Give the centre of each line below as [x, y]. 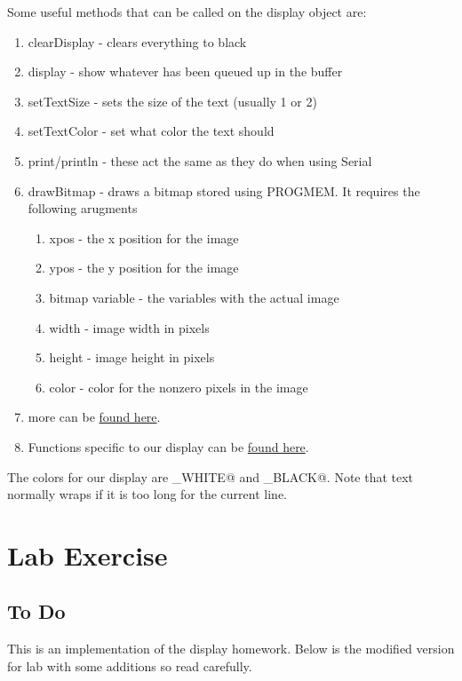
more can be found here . [94, 417]
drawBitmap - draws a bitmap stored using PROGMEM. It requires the [224, 190]
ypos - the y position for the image [144, 268]
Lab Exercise [88, 554]
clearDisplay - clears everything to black [137, 41]
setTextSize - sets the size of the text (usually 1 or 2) [172, 101]
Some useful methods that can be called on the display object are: [187, 12]
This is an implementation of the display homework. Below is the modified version [231, 649]
